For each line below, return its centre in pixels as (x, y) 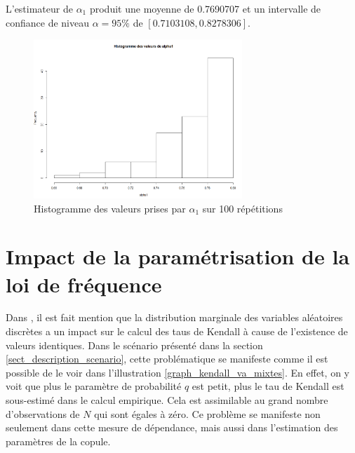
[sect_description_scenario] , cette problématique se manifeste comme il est (167, 359)
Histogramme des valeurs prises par (110, 208)
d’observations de (43, 413)
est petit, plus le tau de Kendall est (268, 386)
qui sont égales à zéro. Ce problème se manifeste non (207, 413)
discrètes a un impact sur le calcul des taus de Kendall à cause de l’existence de (177, 331)
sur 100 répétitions (242, 208)
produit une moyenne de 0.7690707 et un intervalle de (205, 8)
